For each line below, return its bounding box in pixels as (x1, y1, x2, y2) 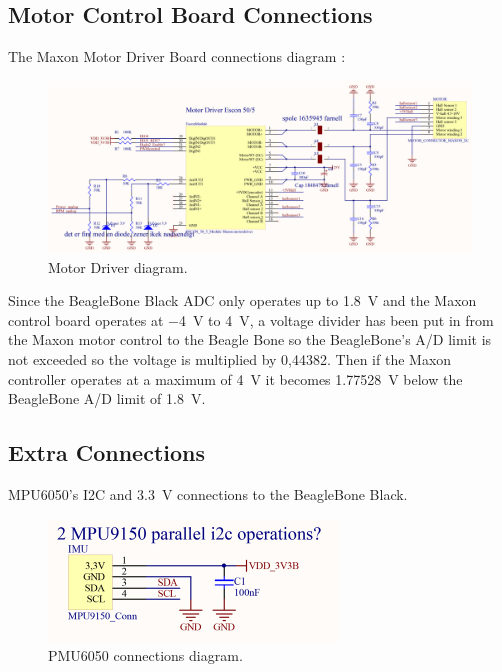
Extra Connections (8, 437, 206, 468)
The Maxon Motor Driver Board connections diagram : (8, 46, 346, 67)
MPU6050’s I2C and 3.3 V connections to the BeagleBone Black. (8, 484, 408, 504)
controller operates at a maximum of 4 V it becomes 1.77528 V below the (8, 368, 463, 389)
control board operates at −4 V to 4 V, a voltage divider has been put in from (8, 309, 494, 330)
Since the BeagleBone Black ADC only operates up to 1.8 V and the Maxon (8, 290, 477, 311)
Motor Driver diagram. (48, 256, 188, 277)
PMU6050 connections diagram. (48, 645, 243, 666)
